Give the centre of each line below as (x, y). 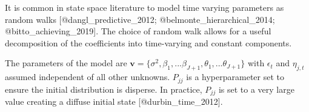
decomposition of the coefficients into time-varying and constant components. (148, 42)
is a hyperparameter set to (235, 77)
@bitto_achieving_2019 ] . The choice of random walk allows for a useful (138, 31)
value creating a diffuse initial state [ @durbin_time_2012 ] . (114, 101)
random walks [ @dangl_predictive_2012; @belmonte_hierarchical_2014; (140, 19)
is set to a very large (256, 89)
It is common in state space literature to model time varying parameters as (145, 7)
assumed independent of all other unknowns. (88, 77)
